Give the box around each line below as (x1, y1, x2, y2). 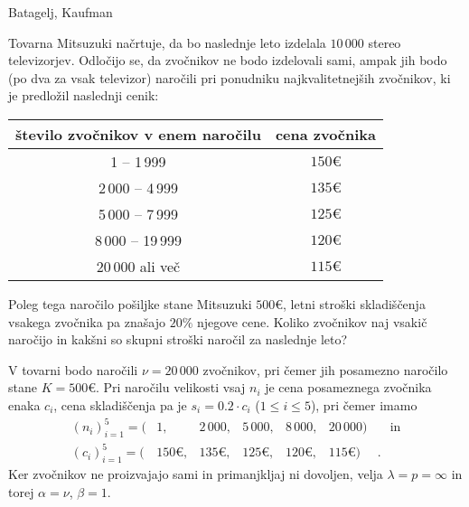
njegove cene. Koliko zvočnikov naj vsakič (196, 312, 427, 331)
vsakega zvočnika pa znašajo (8, 312, 165, 331)
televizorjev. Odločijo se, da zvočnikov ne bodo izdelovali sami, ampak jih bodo (8, 51, 447, 70)
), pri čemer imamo (310, 395, 417, 414)
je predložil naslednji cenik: (8, 86, 159, 105)
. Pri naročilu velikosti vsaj (95, 378, 246, 397)
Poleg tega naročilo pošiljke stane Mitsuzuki (8, 294, 252, 313)
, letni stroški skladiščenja (283, 294, 426, 313)
